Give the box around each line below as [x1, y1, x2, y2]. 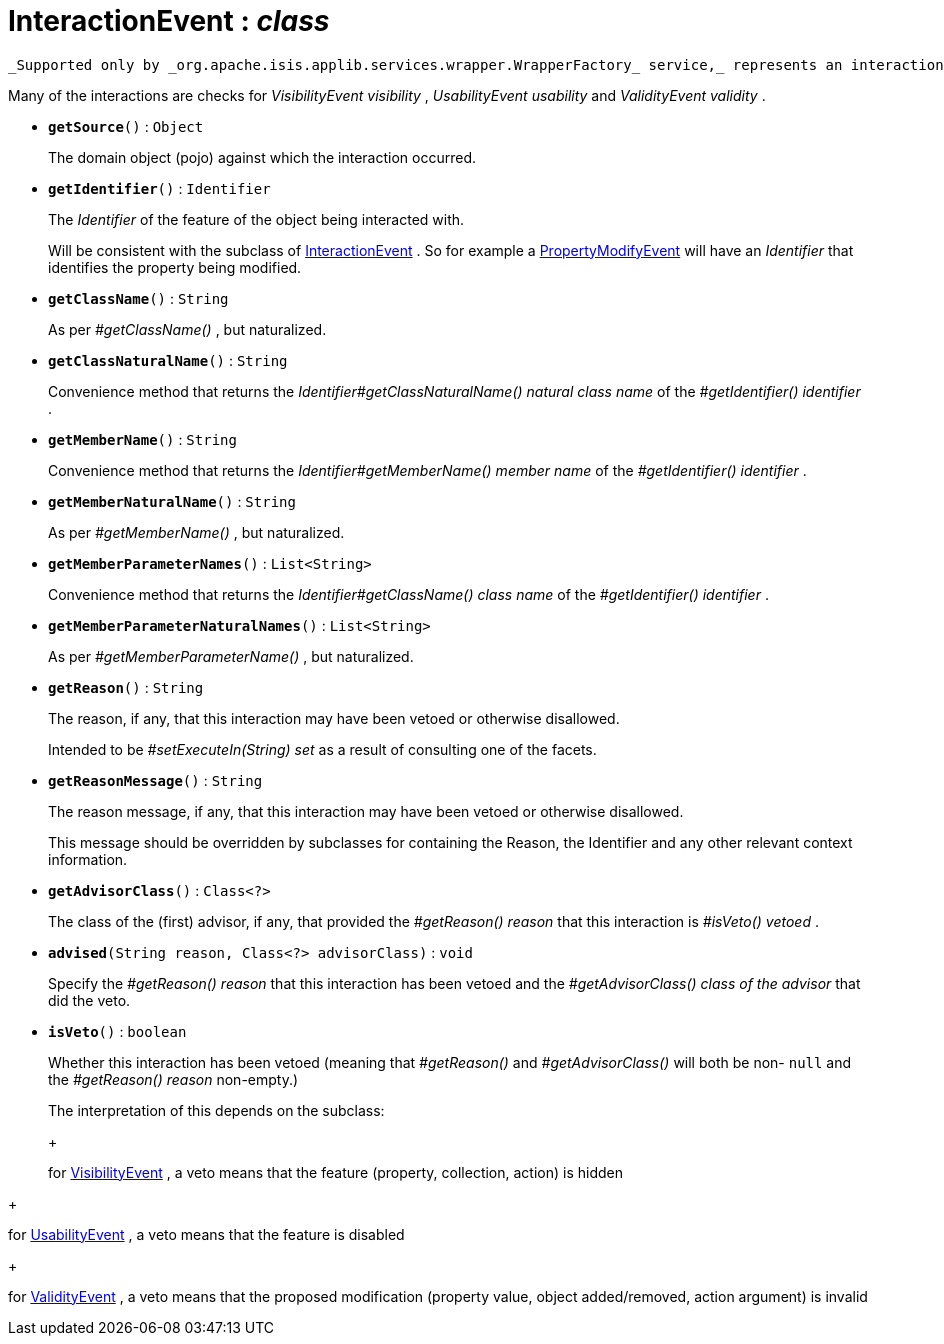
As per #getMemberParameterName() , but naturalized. [48, 647, 414, 665]
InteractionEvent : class [8, 4, 330, 38]
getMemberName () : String [48, 430, 237, 448]
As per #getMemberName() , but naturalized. [48, 523, 345, 541]
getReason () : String [48, 678, 204, 696]
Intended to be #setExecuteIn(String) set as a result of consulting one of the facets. [48, 740, 597, 758]
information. [48, 850, 128, 868]
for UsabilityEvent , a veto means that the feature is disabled [8, 1225, 405, 1243]
